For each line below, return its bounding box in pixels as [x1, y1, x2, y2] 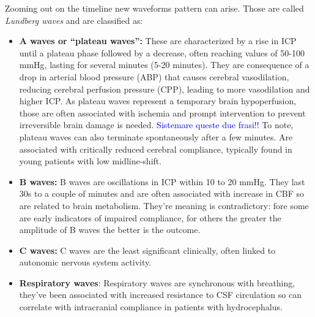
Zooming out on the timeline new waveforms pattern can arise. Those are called [5, 2, 304, 14]
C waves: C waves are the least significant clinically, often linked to [19, 243, 276, 256]
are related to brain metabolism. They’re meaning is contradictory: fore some [19, 199, 309, 212]
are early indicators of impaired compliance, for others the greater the [19, 211, 281, 224]
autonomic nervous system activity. [19, 256, 152, 269]
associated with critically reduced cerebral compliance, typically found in [19, 142, 292, 155]
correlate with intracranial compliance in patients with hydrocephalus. [19, 300, 283, 313]
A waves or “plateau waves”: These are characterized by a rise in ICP [19, 34, 297, 47]
